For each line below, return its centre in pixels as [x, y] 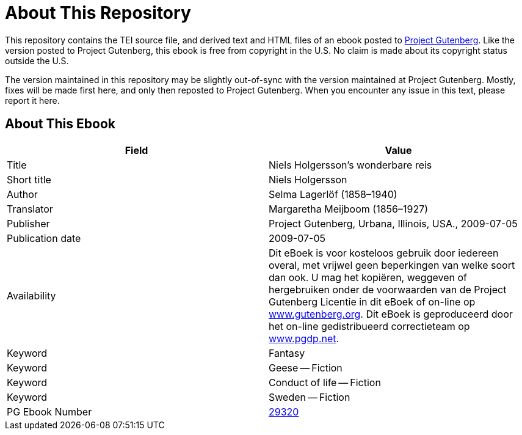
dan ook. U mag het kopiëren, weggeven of [368, 277]
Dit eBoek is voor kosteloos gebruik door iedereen [384, 253]
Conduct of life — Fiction [325, 382]
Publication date [44, 238]
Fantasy [287, 353]
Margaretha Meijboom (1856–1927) [349, 209]
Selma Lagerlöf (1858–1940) [333, 194]
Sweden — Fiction [310, 397]
